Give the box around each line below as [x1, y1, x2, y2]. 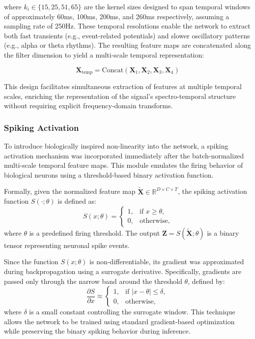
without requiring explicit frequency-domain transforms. [4, 100, 173, 111]
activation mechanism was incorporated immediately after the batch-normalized [4, 150, 244, 160]
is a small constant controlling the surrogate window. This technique [29, 307, 235, 317]
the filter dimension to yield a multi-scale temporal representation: [4, 49, 204, 60]
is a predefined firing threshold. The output [29, 227, 160, 238]
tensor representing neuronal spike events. [4, 240, 130, 250]
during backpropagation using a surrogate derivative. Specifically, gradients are [4, 266, 242, 276]
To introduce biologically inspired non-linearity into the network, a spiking [4, 141, 228, 151]
